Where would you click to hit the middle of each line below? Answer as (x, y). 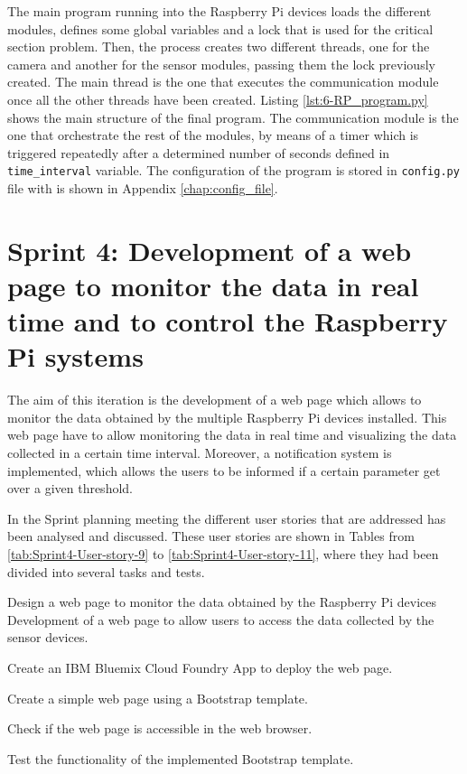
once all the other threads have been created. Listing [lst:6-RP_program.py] (218, 99)
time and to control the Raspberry (228, 321)
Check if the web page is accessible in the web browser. (160, 728)
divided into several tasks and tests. (106, 571)
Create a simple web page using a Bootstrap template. (158, 698)
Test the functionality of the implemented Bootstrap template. (181, 758)
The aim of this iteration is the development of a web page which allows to (215, 400)
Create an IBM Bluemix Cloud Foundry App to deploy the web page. (200, 667)
